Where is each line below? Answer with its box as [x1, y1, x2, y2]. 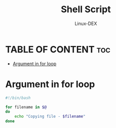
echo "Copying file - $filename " [14, 114, 86, 119]
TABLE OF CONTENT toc [5, 43, 111, 55]
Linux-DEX [75, 20, 97, 27]
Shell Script [60, 4, 111, 15]
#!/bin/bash [5, 95, 31, 100]
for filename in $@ [5, 105, 47, 110]
